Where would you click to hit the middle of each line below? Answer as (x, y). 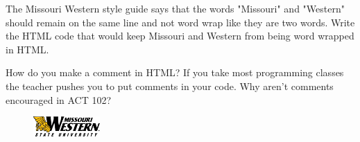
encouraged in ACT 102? (59, 99)
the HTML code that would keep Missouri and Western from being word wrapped (180, 36)
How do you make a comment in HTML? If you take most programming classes (175, 72)
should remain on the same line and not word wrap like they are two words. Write (180, 22)
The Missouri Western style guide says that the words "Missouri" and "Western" (175, 8)
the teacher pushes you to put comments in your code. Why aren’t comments (170, 86)
